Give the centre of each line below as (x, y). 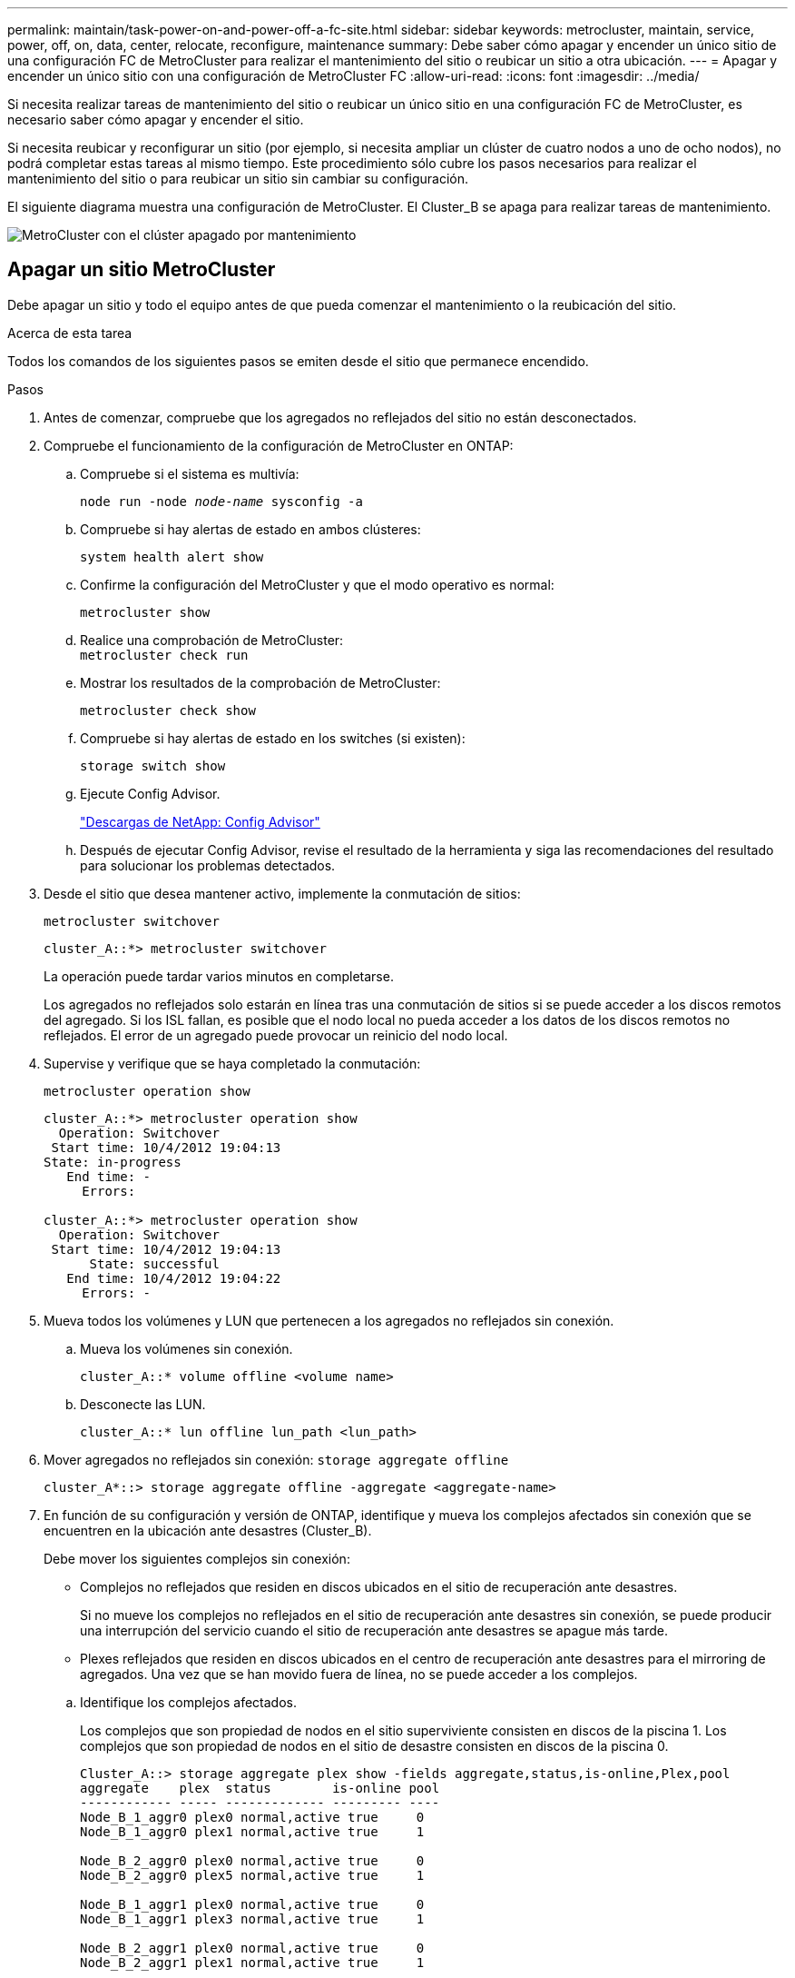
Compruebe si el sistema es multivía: (190, 473)
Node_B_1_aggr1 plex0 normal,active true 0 (252, 1904)
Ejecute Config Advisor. (150, 793)
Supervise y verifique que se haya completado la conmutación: (232, 1063)
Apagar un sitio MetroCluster (142, 270)
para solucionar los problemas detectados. (208, 865)
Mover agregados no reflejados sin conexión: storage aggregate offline (276, 1459)
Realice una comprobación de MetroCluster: (212, 640)
